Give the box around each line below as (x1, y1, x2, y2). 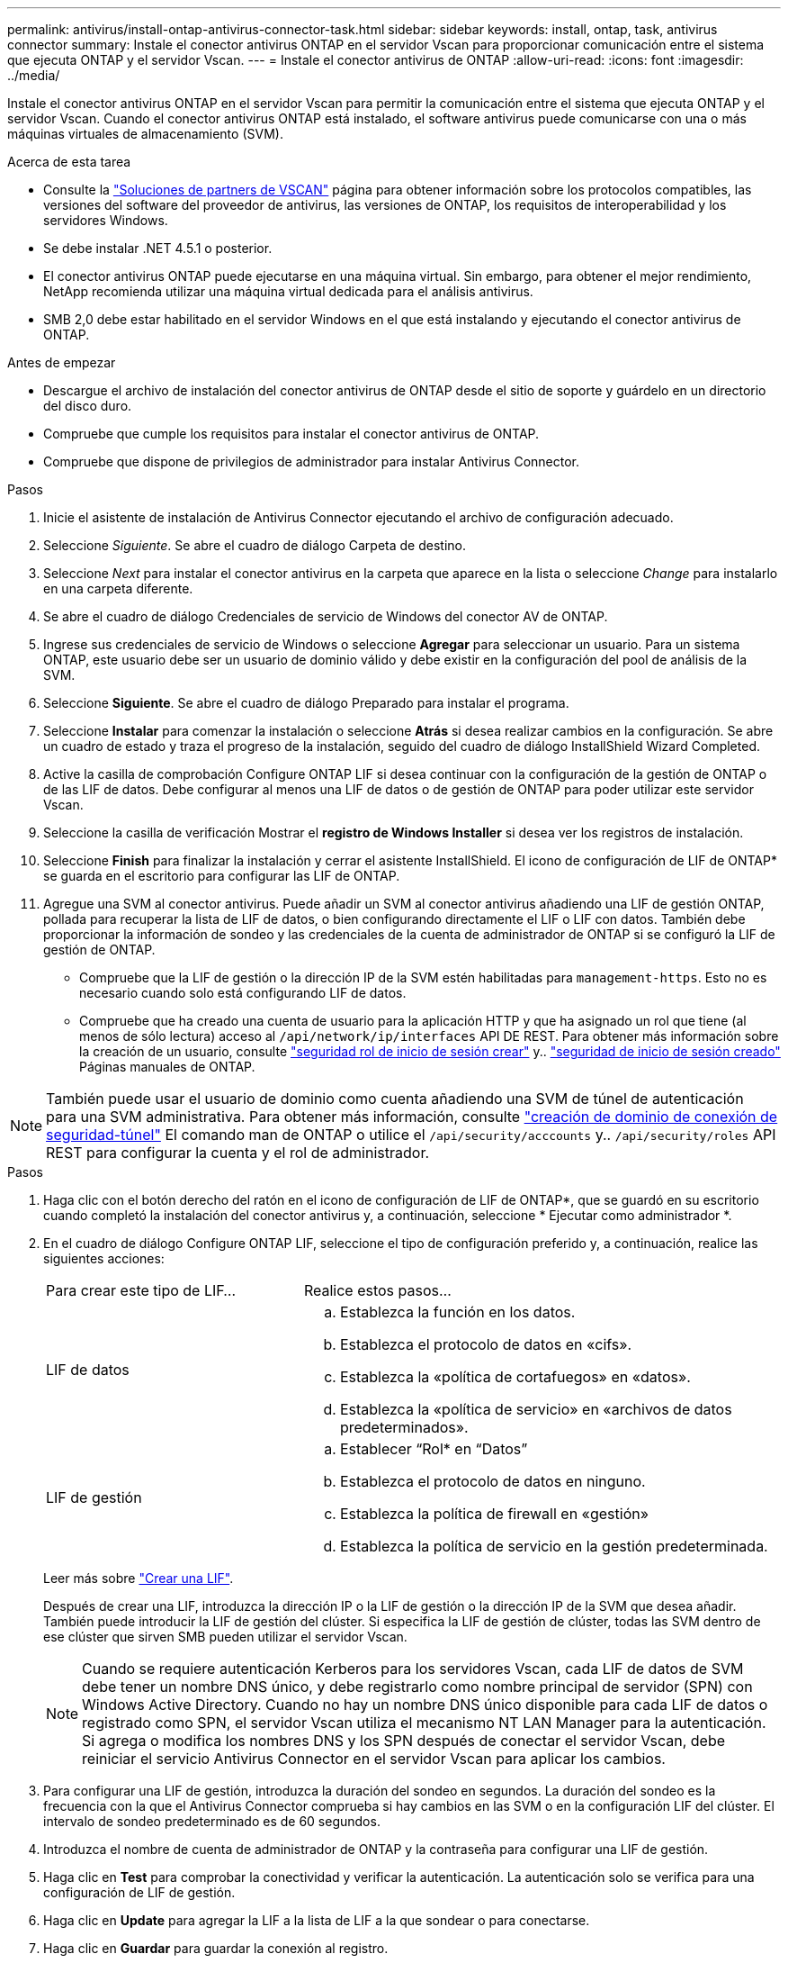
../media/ (7, 68, 60, 83)
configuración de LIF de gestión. (43, 1885, 236, 1900)
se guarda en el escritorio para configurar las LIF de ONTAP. (43, 868, 400, 883)
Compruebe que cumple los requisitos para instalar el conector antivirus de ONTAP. (43, 426, 540, 441)
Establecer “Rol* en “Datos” (339, 1440, 528, 1458)
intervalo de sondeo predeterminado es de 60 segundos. (43, 1814, 381, 1829)
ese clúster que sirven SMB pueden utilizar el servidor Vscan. (43, 1629, 407, 1644)
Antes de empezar (7, 355, 116, 370)
